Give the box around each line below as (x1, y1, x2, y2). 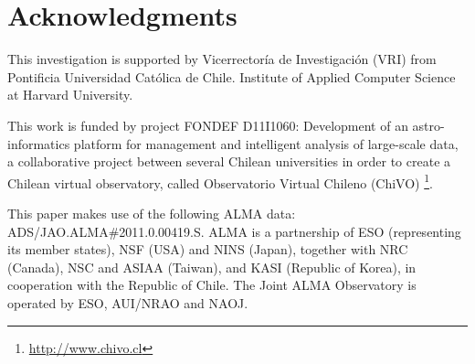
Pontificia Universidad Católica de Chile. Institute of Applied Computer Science (7, 67, 456, 86)
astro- (412, 115, 445, 134)
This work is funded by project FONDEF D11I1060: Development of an (7, 115, 408, 134)
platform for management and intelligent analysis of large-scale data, (73, 134, 459, 153)
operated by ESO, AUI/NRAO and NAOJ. (7, 293, 248, 312)
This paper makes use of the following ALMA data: (7, 203, 296, 222)
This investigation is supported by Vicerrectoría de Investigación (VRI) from (7, 49, 437, 69)
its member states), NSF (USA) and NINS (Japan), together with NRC (7, 240, 408, 259)
